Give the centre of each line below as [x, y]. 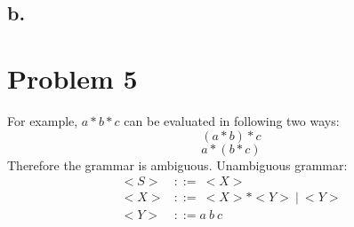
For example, [43, 120]
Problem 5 [72, 78]
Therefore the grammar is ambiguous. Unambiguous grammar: [177, 164]
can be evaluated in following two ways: [232, 120]
